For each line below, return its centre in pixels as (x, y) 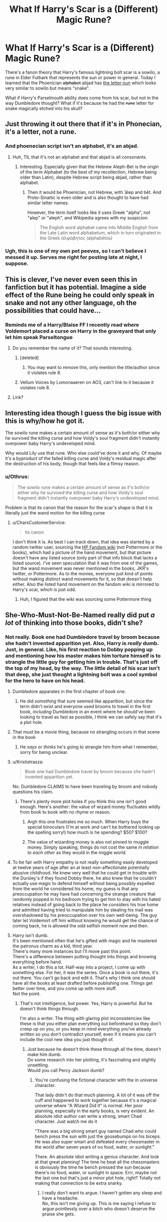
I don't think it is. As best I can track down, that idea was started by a (83, 542)
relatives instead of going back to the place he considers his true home (85, 905)
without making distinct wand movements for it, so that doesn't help (82, 579)
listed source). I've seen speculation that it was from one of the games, (85, 563)
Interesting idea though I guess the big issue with (83, 413)
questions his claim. (33, 792)
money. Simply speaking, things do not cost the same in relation (93, 847)
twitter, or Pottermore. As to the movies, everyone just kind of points (83, 574)
